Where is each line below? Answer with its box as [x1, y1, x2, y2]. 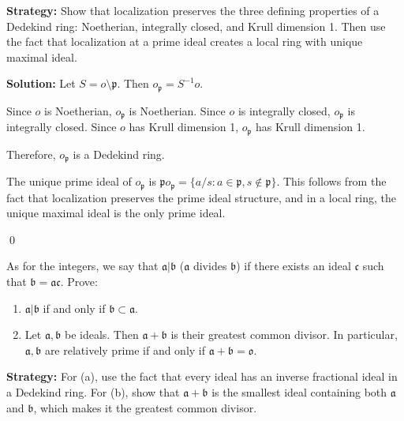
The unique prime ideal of [6, 173, 132, 190]
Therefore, [6, 145, 56, 162]
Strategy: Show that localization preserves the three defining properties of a [6, 2, 380, 18]
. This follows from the [276, 173, 387, 190]
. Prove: [60, 273, 98, 290]
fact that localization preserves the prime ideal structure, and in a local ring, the [6, 189, 396, 205]
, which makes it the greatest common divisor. [33, 399, 257, 415]
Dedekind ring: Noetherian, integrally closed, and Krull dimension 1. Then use [6, 17, 386, 34]
